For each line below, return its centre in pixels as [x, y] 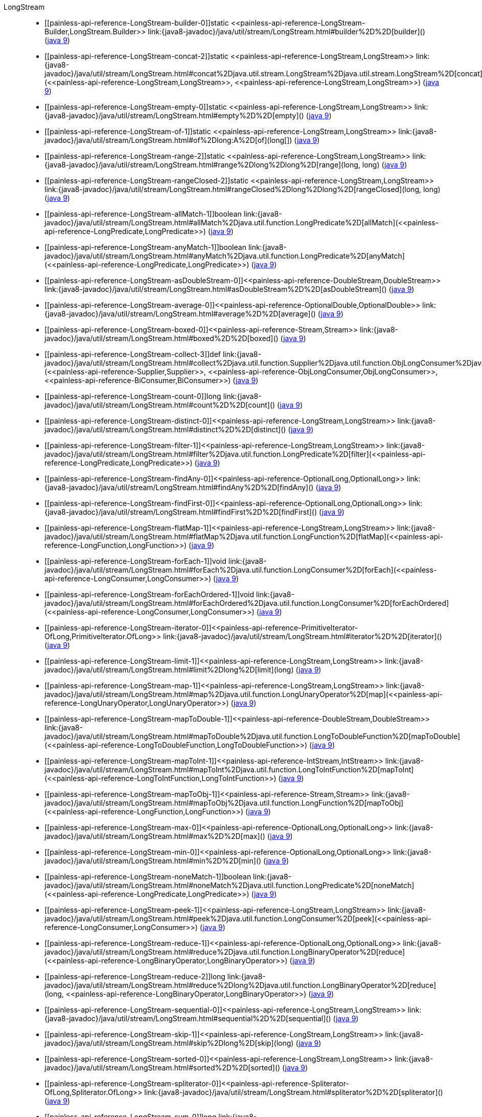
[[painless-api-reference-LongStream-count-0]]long [133, 396]
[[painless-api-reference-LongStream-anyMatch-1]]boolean [145, 247]
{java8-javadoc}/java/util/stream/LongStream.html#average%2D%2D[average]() [180, 314]
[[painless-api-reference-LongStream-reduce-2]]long [135, 976]
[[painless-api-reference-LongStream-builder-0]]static [137, 23]
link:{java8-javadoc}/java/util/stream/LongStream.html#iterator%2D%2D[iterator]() [303, 636]
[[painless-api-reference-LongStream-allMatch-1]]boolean [143, 214]
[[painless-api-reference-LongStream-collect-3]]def [133, 354]
